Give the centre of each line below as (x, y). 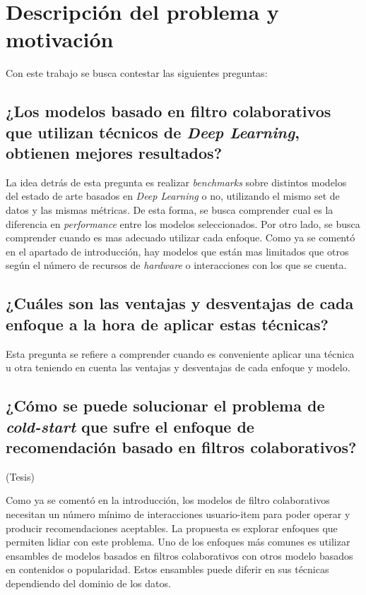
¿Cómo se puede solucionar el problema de (165, 405)
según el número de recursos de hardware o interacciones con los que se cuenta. (176, 265)
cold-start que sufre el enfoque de (130, 426)
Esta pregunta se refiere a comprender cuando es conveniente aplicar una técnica (180, 353)
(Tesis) (20, 476)
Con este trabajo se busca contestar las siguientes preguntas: (137, 73)
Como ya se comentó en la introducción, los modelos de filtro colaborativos (168, 500)
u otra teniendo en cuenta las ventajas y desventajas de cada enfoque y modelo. (178, 367)
